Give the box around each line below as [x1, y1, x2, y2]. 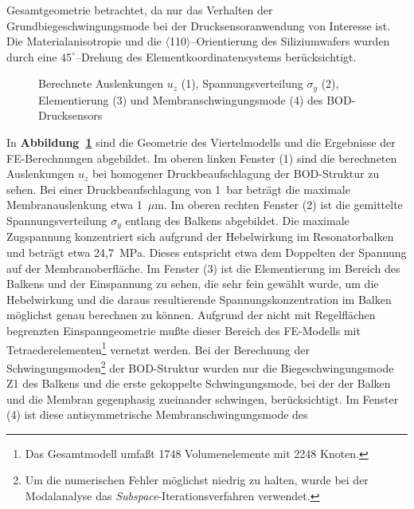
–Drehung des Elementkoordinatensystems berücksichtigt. [75, 48, 357, 65]
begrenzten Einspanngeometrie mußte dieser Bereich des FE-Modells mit [6, 322, 361, 338]
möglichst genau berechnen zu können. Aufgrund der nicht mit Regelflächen [6, 306, 376, 323]
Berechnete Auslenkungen [38, 75, 164, 92]
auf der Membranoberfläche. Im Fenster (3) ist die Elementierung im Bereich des [6, 259, 400, 276]
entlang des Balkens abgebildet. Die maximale [125, 211, 350, 228]
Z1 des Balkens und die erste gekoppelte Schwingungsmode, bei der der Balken [6, 375, 391, 392]
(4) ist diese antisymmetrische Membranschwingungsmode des [6, 406, 308, 423]
